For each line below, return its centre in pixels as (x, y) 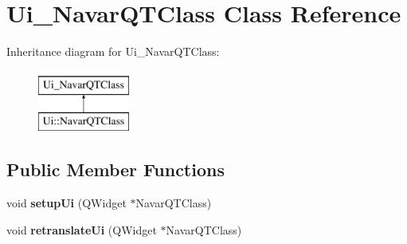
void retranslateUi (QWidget (82, 229)
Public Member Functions (115, 169)
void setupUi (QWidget (67, 203)
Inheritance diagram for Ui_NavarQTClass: (113, 51)
